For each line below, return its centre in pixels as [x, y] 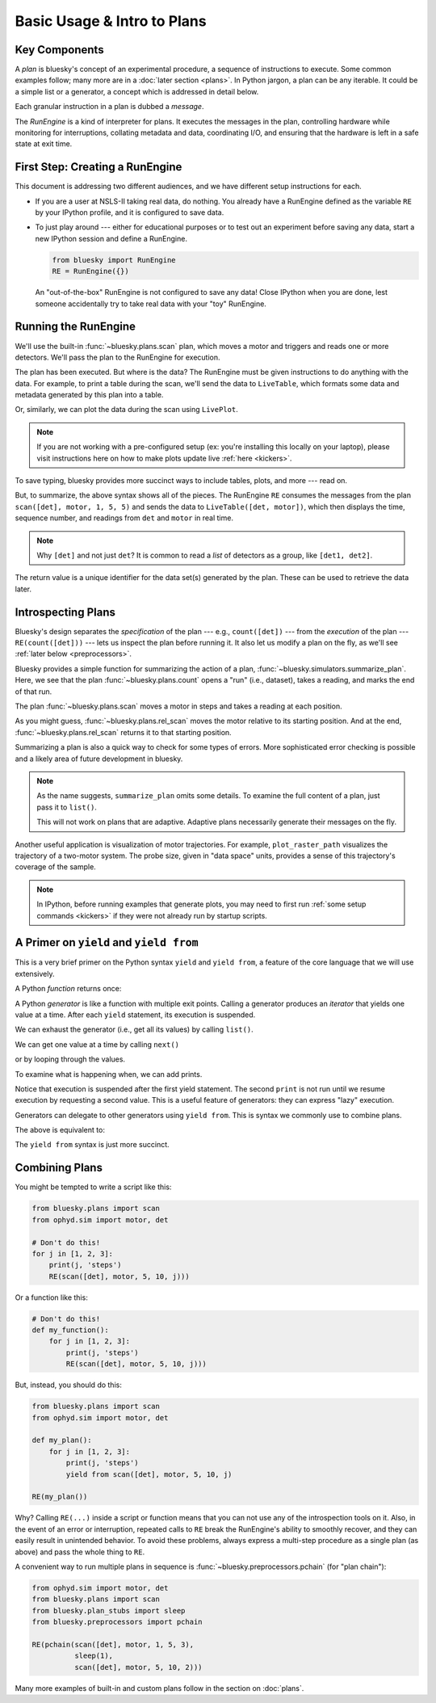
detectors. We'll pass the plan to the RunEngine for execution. [118, 357]
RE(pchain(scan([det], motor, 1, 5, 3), [113, 1644]
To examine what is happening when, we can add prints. [109, 1074]
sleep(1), [93, 1656]
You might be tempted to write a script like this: [93, 1187]
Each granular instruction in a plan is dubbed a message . [109, 107]
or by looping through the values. [70, 1059]
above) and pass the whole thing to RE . [80, 1552]
